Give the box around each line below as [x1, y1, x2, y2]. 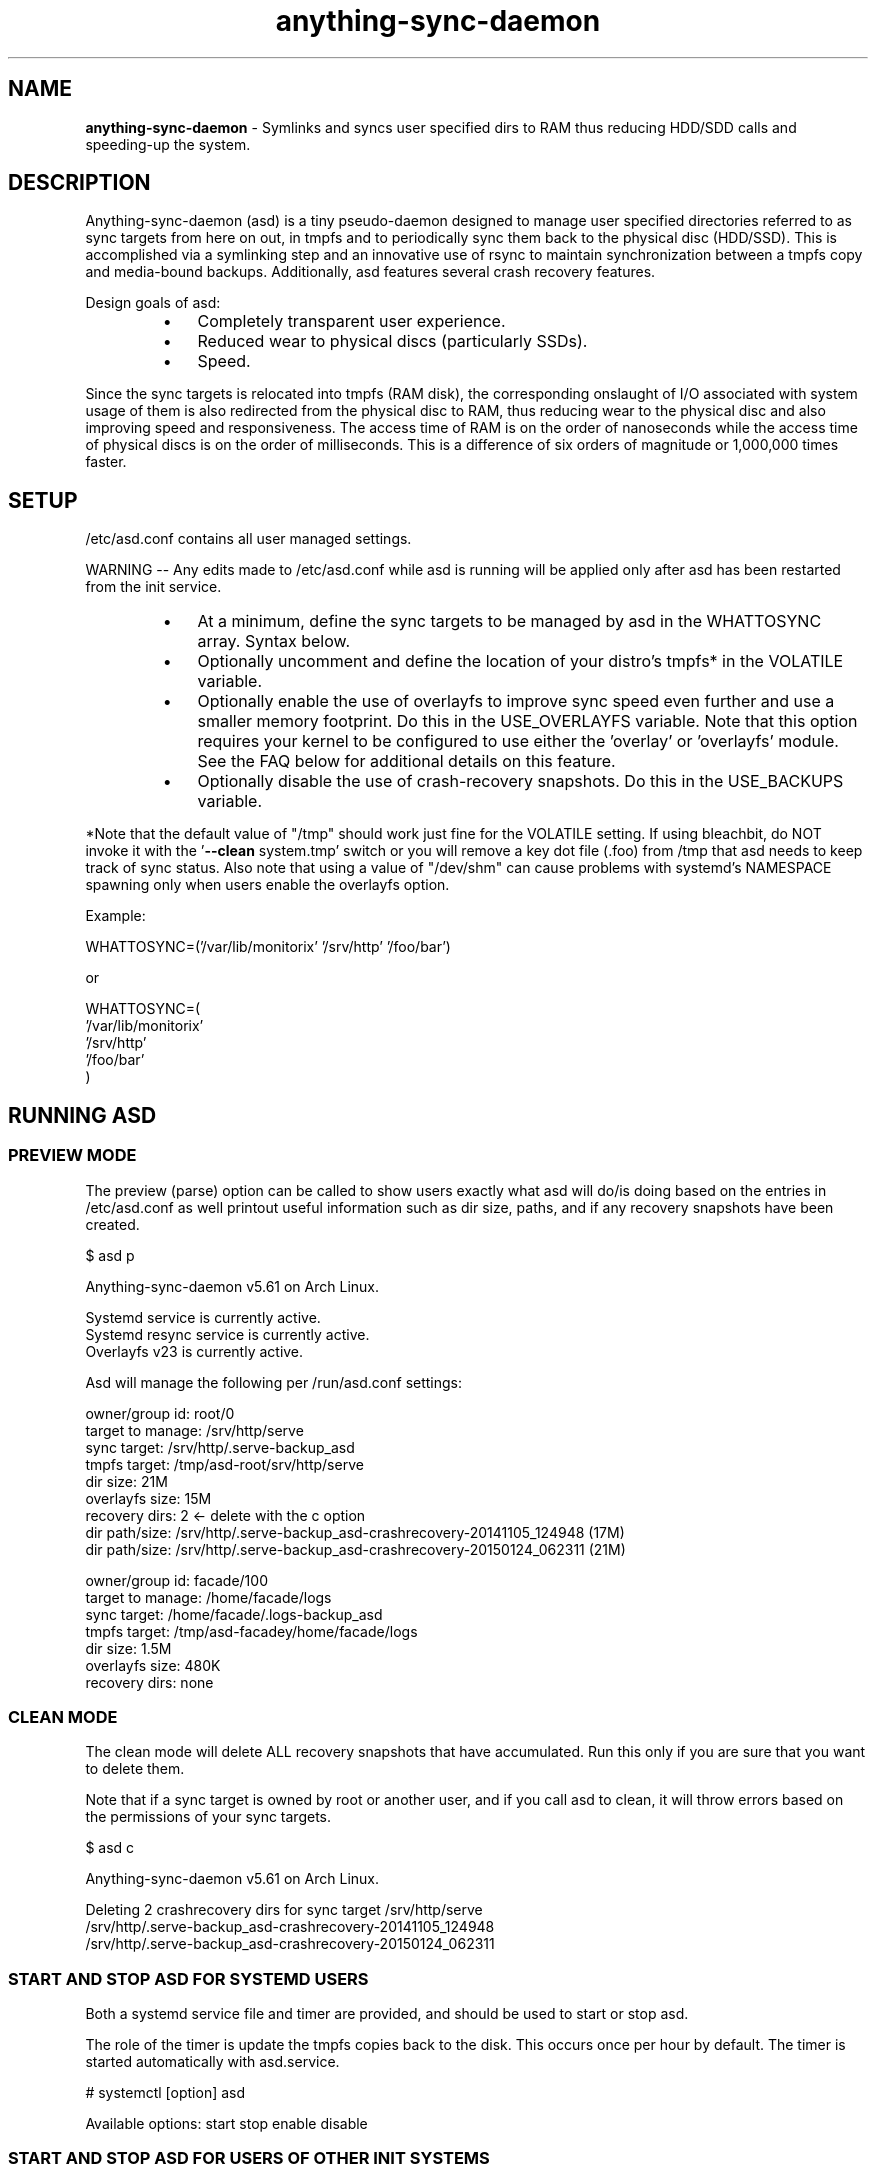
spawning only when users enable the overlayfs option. [85, 876, 450, 894]
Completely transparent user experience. [197, 311, 506, 332]
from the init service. [85, 578, 222, 596]
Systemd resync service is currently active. [85, 1325, 370, 1343]
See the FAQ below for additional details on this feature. [197, 751, 616, 772]
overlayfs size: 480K [85, 1656, 221, 1674]
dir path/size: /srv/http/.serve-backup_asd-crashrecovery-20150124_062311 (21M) [85, 1540, 626, 1558]
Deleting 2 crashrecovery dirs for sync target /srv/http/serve [85, 1901, 483, 1919]
